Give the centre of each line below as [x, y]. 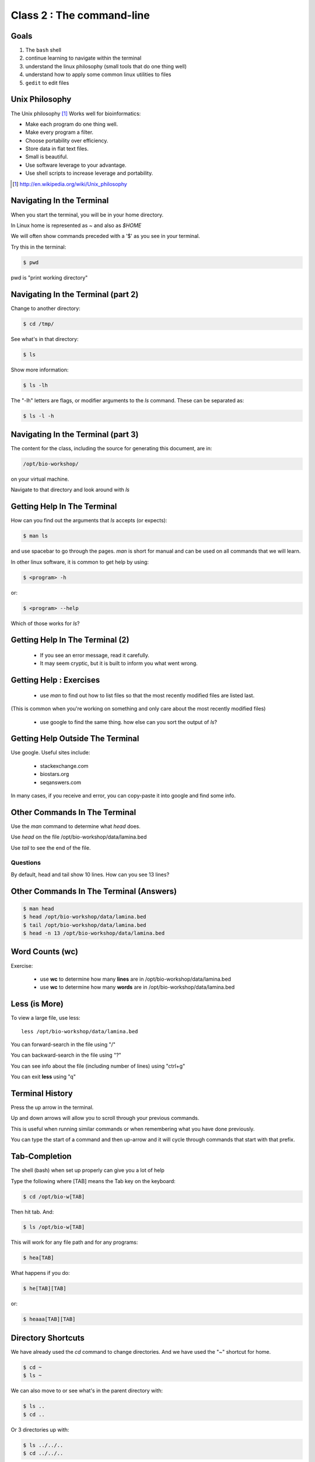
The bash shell [43, 50]
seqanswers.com [61, 782]
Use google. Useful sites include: [50, 753]
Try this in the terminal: [38, 247]
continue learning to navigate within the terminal [83, 58]
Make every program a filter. [59, 132]
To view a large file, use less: [45, 1018]
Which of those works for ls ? [45, 623]
